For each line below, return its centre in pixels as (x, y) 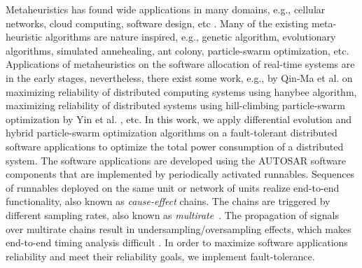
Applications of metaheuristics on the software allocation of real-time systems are (180, 64)
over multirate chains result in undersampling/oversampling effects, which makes (179, 228)
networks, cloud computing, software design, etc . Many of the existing (157, 23)
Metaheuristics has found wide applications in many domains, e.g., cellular (166, 9)
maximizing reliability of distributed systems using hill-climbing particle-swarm (175, 105)
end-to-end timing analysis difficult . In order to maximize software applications (177, 242)
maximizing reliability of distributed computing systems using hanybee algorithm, (181, 91)
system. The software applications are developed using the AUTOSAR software (176, 160)
